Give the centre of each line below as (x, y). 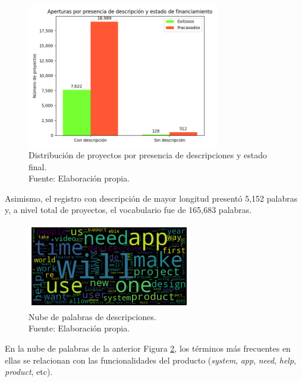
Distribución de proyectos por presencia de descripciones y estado (148, 155)
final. (38, 166)
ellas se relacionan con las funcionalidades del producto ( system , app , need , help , (150, 360)
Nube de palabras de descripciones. (92, 316)
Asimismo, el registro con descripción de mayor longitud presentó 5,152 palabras (151, 198)
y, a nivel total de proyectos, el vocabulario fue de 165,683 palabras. (128, 210)
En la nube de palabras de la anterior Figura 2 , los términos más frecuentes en (148, 348)
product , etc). (29, 372)
